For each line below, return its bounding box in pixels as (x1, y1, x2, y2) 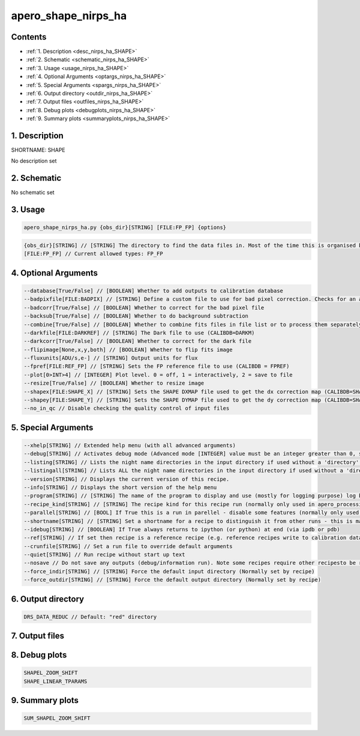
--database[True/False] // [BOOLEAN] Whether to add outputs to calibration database (23, 287, 283, 294)
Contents (11, 32, 47, 42)
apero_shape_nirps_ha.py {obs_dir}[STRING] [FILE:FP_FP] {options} (23, 224, 227, 231)
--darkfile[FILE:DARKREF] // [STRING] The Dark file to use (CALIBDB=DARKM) (23, 329, 255, 336)
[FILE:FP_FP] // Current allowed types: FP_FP (23, 250, 163, 258)
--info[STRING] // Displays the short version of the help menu (23, 484, 217, 490)
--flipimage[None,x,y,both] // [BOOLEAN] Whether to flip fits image (23, 346, 233, 353)
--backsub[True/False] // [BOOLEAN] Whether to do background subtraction (23, 313, 249, 319)
